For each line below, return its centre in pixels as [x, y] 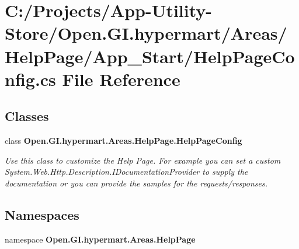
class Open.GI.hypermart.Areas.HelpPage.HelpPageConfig [124, 141]
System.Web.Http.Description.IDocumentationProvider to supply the [126, 172]
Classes [27, 116]
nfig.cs [30, 79]
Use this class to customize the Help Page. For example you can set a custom [143, 160]
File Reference [121, 79]
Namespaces [42, 214]
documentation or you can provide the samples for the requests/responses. [136, 183]
